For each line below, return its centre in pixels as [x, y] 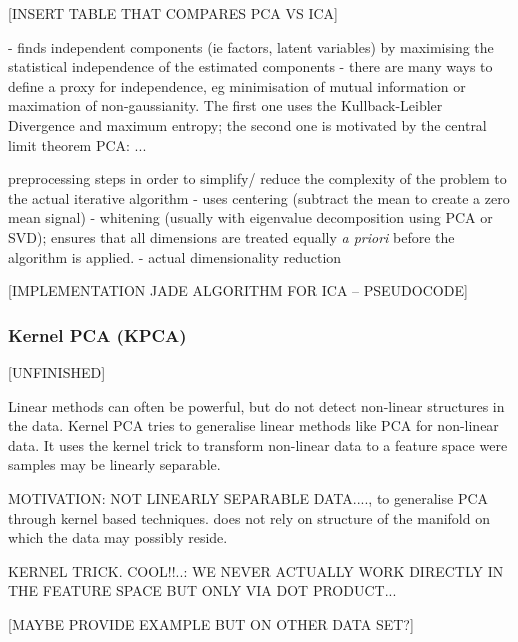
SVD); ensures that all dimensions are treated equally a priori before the [231, 236]
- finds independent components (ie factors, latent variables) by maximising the [251, 46]
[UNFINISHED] [57, 371]
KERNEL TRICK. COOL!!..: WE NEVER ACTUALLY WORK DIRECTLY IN [256, 570]
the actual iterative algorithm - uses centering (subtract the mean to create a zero [259, 197]
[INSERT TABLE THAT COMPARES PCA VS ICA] [173, 13]
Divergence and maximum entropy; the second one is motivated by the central [247, 124]
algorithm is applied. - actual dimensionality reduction [175, 256]
